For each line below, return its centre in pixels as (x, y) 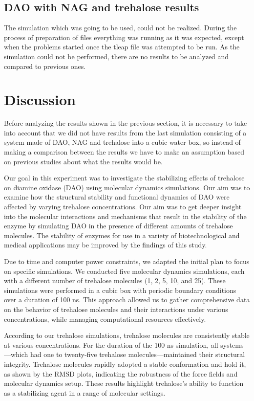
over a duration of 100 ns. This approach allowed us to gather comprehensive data (127, 300)
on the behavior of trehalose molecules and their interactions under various (116, 309)
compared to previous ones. (45, 66)
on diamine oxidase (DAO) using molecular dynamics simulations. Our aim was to (127, 187)
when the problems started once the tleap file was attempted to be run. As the (122, 47)
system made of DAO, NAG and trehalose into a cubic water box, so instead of (122, 142)
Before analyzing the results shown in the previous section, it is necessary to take (126, 123)
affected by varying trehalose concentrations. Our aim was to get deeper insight (123, 207)
